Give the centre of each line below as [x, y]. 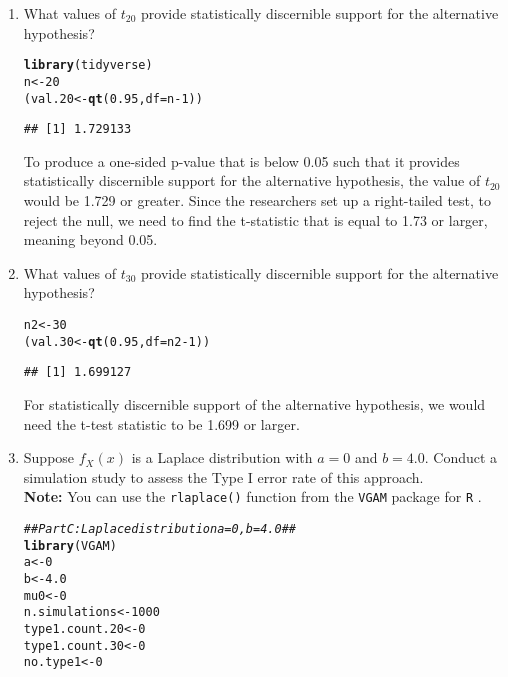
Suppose [49, 457]
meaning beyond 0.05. [90, 239]
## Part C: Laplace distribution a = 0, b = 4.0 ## [159, 528]
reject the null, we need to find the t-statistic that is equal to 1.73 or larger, [255, 219]
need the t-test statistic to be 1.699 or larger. [161, 423]
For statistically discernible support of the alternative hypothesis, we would [254, 403]
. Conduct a [461, 457]
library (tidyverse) [88, 65]
